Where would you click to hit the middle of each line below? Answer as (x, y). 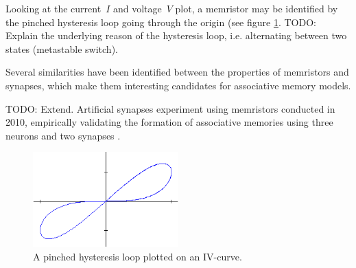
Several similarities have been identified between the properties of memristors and (177, 72)
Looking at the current (54, 8)
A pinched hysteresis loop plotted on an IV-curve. (138, 256)
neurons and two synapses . (63, 135)
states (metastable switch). (62, 48)
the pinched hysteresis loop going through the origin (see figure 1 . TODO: (161, 22)
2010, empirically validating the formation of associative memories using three (169, 122)
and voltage (137, 8)
